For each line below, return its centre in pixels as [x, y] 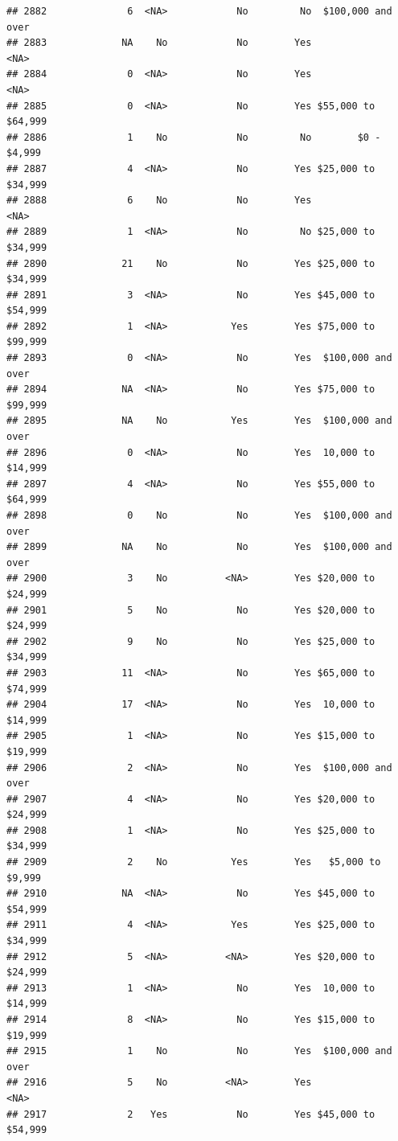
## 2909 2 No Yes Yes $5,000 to [194, 862]
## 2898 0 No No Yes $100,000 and [199, 515]
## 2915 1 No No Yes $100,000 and [199, 1051]
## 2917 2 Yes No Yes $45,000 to [191, 1114]
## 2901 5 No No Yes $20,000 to [191, 610]
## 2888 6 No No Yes [159, 201]
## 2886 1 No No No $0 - [194, 137]
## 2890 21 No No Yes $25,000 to [191, 263]
